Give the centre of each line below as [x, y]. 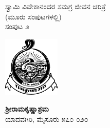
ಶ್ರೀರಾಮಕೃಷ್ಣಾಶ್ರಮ [27, 109]
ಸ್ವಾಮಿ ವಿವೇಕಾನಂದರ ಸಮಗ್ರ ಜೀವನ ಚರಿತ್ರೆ [56, 6]
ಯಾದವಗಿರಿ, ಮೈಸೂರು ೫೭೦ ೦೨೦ [47, 119]
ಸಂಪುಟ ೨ [17, 26]
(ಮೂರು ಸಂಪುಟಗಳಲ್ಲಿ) [33, 16]
